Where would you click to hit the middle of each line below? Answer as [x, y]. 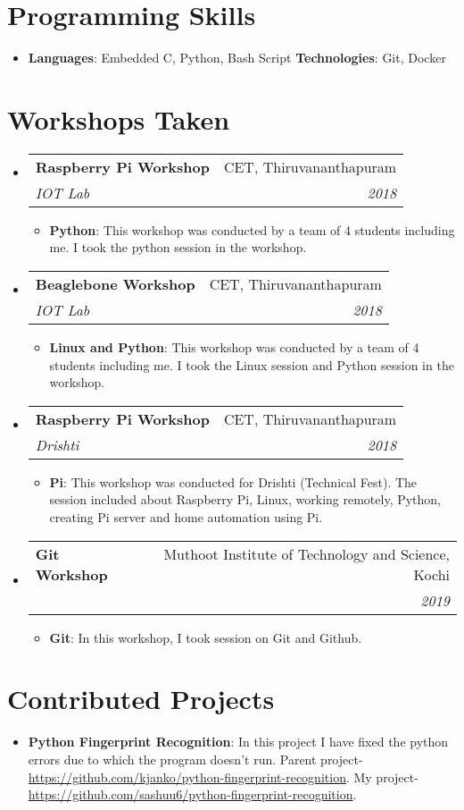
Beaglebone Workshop [115, 284]
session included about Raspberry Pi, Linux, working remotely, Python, [245, 499]
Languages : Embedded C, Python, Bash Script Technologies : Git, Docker [237, 58]
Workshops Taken [119, 118]
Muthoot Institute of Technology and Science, [307, 553]
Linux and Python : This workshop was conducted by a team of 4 [234, 347]
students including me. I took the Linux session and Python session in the [252, 364]
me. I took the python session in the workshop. [178, 247]
